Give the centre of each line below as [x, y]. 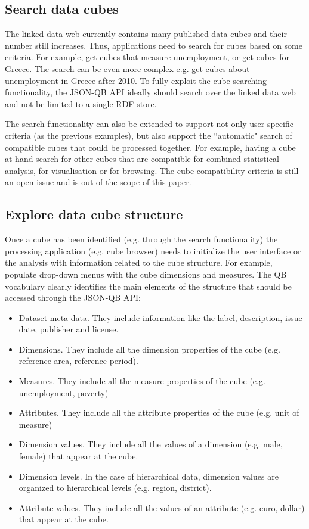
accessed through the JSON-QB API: [73, 298]
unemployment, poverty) [64, 392]
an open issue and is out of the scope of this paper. [98, 182]
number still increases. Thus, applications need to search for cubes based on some [154, 45]
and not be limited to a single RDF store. [81, 103]
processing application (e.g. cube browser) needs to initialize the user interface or [153, 251]
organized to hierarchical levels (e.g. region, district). [115, 488]
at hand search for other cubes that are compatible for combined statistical [142, 159]
